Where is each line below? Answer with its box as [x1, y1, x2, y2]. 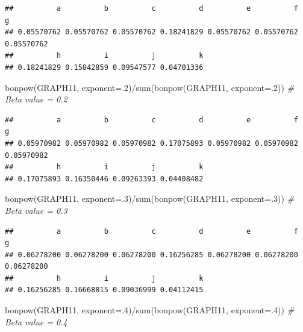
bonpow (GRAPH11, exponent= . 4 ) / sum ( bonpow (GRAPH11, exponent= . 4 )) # [5, 304, 295, 316]
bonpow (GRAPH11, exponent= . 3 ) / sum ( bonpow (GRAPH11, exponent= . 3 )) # [5, 192, 295, 205]
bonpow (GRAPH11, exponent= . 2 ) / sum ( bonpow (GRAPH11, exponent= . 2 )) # [5, 81, 295, 93]
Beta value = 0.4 [5, 315, 67, 328]
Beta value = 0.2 [5, 93, 67, 105]
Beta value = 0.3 [5, 204, 67, 216]
